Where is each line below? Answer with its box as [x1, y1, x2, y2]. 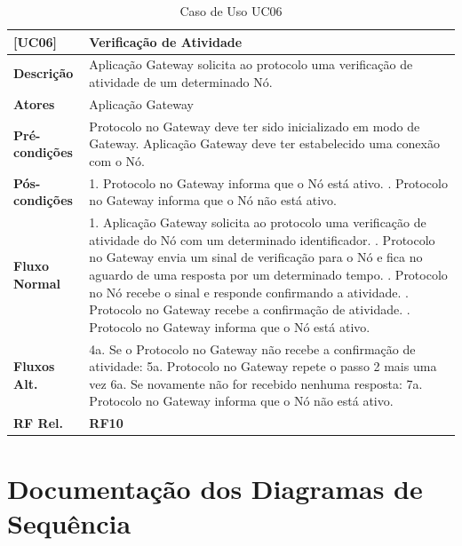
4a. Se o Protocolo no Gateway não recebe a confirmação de [89, 339, 416, 358]
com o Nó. [89, 151, 145, 170]
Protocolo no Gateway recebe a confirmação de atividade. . [89, 300, 410, 319]
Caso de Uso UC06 [179, 2, 283, 20]
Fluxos [13, 357, 55, 376]
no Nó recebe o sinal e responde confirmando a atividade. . [89, 282, 409, 301]
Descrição [13, 64, 74, 83]
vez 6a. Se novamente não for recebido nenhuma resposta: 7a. [89, 374, 423, 392]
